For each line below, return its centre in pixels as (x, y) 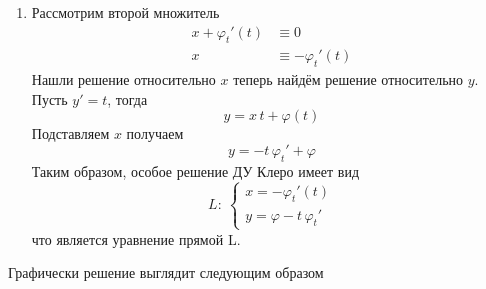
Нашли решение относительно (123, 79)
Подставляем (70, 133)
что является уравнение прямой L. (136, 238)
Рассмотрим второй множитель (125, 12)
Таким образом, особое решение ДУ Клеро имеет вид (195, 170)
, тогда (127, 98)
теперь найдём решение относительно (348, 79)
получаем (155, 133)
